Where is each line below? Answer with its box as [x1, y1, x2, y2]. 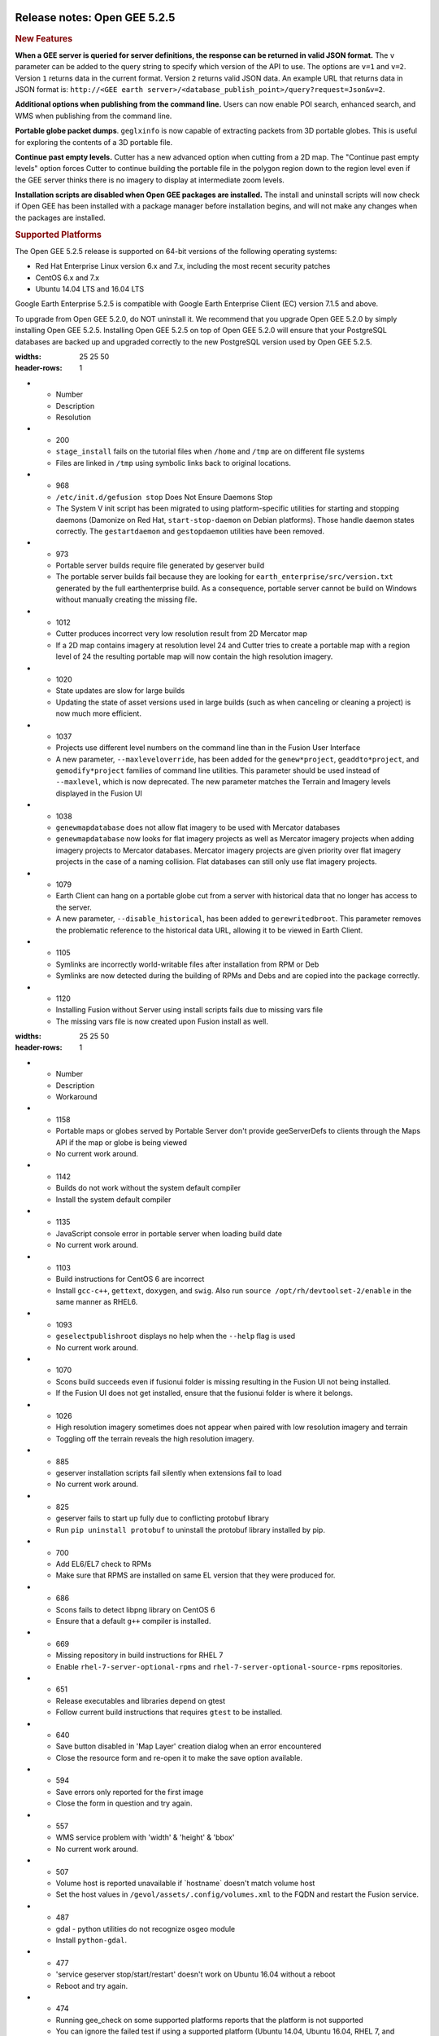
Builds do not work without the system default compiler [55, 1183, 241, 1193]
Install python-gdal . [55, 1935, 128, 1945]
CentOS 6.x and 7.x [35, 273, 100, 283]
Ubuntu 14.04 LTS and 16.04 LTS [35, 284, 145, 294]
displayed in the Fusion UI [55, 788, 142, 798]
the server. [55, 902, 93, 912]
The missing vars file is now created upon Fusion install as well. [55, 1016, 268, 1026]
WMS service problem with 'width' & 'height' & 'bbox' [55, 1832, 235, 1842]
